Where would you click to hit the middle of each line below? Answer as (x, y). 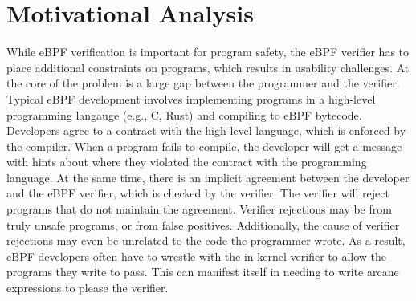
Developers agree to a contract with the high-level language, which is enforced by (206, 130)
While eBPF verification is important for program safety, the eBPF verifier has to (208, 52)
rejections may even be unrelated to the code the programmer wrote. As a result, (206, 240)
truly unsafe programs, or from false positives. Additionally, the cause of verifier (203, 224)
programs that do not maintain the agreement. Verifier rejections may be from (199, 209)
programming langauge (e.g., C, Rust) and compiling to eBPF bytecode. (184, 114)
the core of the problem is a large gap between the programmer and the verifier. (203, 83)
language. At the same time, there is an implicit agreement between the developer (208, 177)
